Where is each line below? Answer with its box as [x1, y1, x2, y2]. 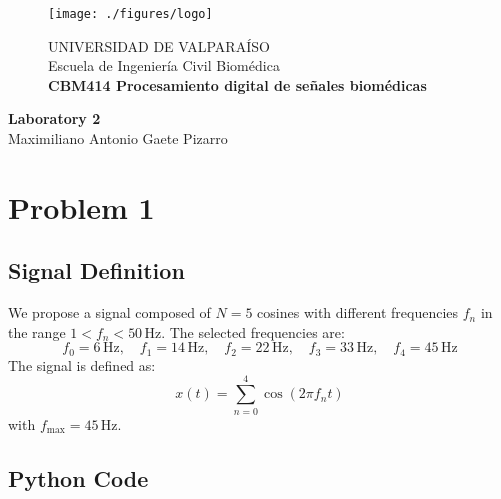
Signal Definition [8, 255, 185, 286]
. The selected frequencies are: [161, 321, 345, 342]
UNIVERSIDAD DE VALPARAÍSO [48, 35, 270, 56]
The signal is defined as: [8, 354, 156, 375]
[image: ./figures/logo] [48, 7, 213, 21]
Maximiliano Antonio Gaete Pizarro [8, 128, 228, 149]
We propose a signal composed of [8, 302, 211, 323]
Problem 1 [8, 186, 155, 227]
